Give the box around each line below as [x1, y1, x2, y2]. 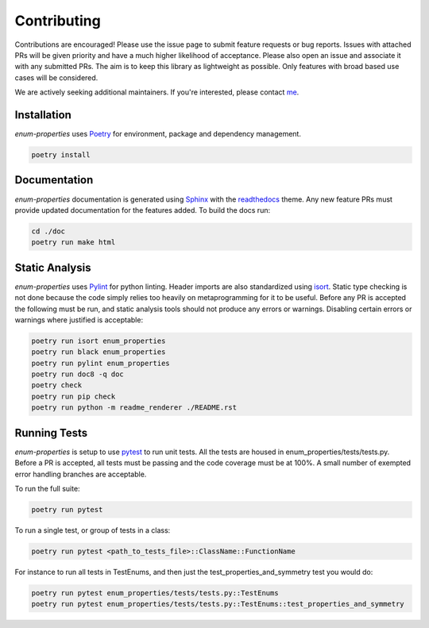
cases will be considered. [14, 72, 99, 83]
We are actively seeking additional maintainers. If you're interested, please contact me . [14, 87, 300, 97]
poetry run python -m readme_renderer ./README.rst [31, 403, 238, 412]
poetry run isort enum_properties [31, 336, 166, 345]
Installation [14, 108, 71, 121]
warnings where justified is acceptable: [14, 314, 143, 325]
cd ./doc [31, 226, 66, 236]
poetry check [31, 381, 83, 390]
